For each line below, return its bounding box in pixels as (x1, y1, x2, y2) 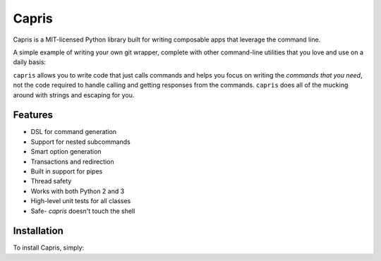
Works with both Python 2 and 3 (30, 187, 125, 195)
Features (13, 109, 53, 121)
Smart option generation (30, 147, 102, 156)
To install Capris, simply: (13, 243, 85, 252)
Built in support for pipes (30, 166, 103, 176)
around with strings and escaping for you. (13, 90, 135, 99)
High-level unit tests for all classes (30, 197, 131, 205)
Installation (13, 225, 64, 237)
